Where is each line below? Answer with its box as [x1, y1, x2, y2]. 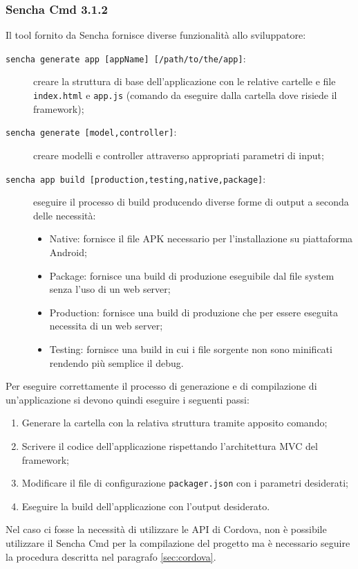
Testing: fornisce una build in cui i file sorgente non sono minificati [49, 341, 332, 356]
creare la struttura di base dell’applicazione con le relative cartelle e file [33, 74, 336, 89]
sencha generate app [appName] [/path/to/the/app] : [6, 51, 246, 65]
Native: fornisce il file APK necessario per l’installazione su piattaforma [49, 231, 353, 246]
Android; [49, 245, 87, 259]
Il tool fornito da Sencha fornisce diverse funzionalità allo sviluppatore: [6, 28, 306, 42]
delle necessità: [33, 208, 96, 222]
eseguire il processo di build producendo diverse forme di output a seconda [33, 195, 349, 209]
